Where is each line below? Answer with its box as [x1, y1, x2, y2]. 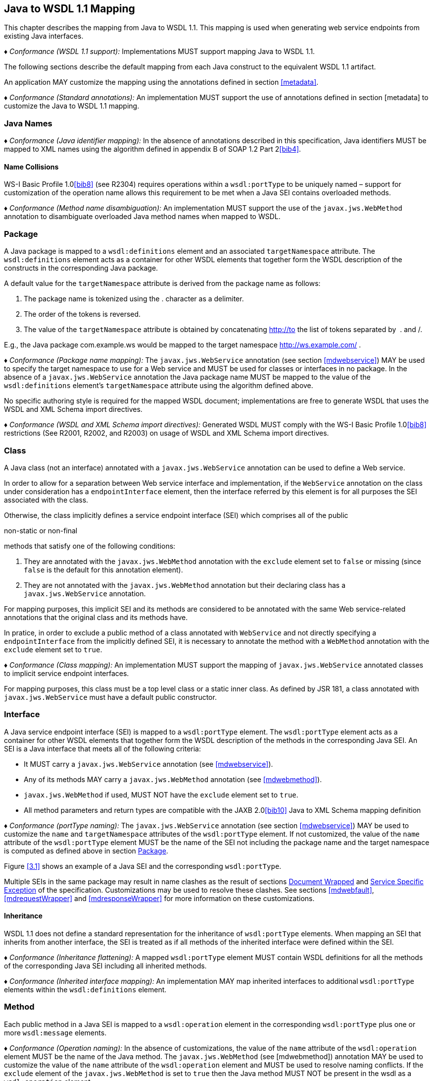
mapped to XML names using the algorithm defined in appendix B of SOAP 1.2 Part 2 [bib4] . [4, 145, 301, 154]
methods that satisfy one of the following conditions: [4, 541, 176, 550]
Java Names [4, 118, 52, 128]
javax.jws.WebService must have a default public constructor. [4, 692, 217, 701]
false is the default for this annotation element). [24, 565, 183, 574]
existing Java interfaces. [4, 32, 84, 41]
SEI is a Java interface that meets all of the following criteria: [4, 744, 201, 753]
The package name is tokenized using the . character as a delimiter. [24, 294, 244, 303]
